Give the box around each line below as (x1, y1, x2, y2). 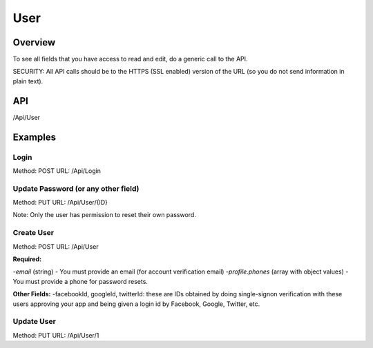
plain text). (12, 76, 44, 85)
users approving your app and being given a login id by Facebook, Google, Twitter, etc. (12, 300, 260, 308)
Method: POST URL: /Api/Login (12, 166, 102, 175)
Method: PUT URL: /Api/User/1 (12, 331, 99, 339)
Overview (12, 37, 56, 48)
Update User (12, 317, 57, 327)
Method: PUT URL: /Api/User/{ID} (12, 198, 108, 207)
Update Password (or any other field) (12, 183, 140, 193)
